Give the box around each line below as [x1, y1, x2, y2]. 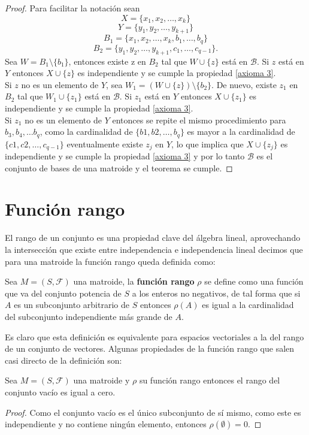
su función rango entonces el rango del [139, 374, 280, 386]
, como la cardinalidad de [40, 125, 133, 138]
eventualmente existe [66, 137, 143, 150]
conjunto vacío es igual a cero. [5, 385, 116, 398]
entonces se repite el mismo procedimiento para [112, 113, 286, 126]
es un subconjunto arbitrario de [14, 298, 129, 311]
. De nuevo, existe [211, 78, 277, 90]
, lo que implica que [171, 137, 244, 150]
